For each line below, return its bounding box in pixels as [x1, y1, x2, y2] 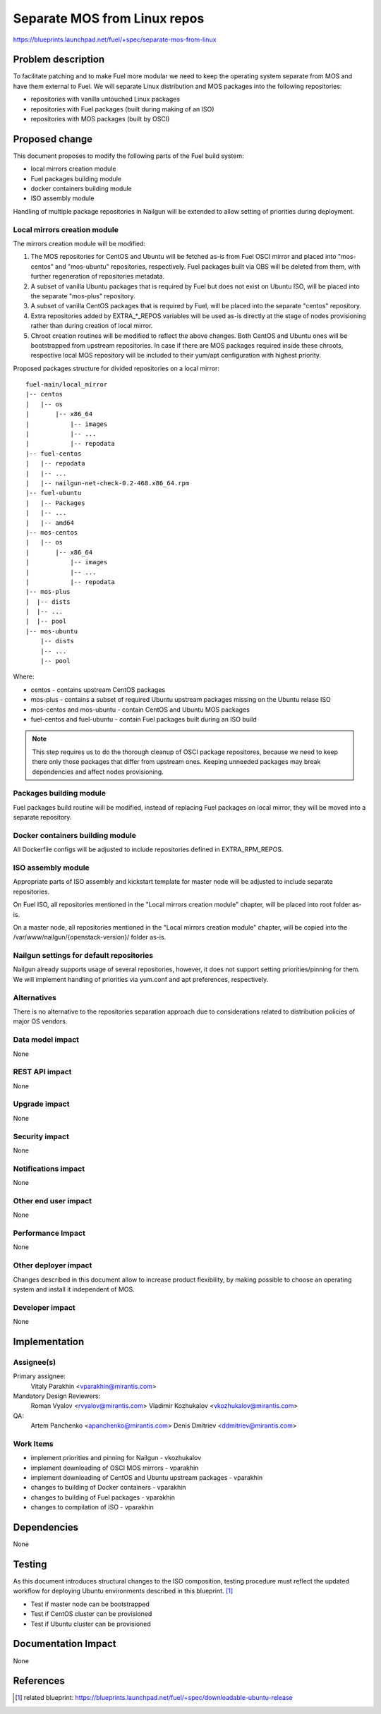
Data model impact [13, 1035, 80, 1045]
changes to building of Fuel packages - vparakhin [30, 1493, 176, 1502]
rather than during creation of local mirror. [30, 322, 153, 330]
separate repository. [13, 813, 72, 822]
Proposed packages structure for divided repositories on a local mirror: [13, 364, 220, 372]
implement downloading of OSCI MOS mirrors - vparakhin [30, 1464, 199, 1472]
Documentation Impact [13, 1638, 116, 1650]
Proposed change [13, 133, 93, 145]
